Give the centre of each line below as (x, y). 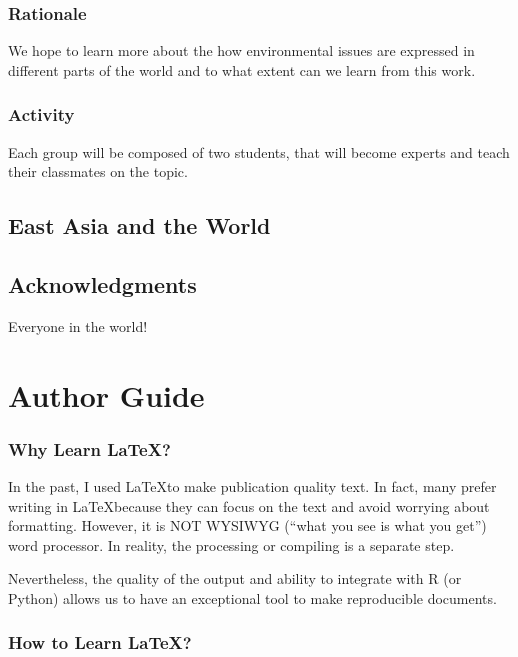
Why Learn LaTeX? (89, 448)
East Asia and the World (139, 225)
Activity (41, 114)
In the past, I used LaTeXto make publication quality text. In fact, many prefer (252, 485)
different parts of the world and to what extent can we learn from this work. (242, 69)
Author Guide (106, 394)
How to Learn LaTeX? (100, 642)
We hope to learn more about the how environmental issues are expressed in (241, 50)
